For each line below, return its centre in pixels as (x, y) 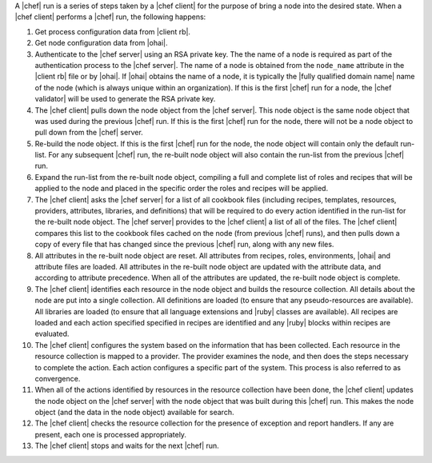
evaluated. (52, 334)
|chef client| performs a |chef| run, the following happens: (110, 17)
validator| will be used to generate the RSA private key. (125, 99)
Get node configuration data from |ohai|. (101, 43)
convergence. (58, 378)
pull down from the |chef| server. (89, 133)
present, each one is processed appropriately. (111, 434)
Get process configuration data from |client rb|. (113, 31)
